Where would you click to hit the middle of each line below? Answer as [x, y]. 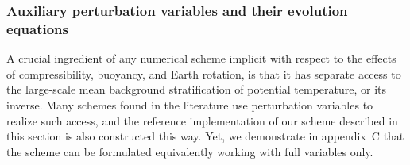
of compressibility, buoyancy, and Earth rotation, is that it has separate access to [204, 73]
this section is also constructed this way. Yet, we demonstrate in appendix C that [205, 136]
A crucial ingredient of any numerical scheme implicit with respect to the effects [201, 58]
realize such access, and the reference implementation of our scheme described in [202, 120]
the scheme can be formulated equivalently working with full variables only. [190, 151]
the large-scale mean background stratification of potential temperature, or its [197, 89]
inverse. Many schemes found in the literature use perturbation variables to [190, 104]
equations [37, 28]
